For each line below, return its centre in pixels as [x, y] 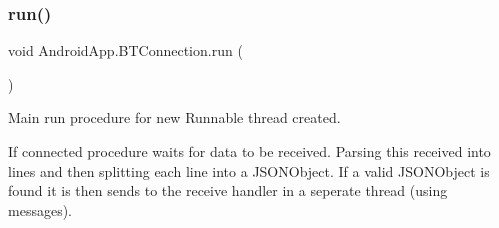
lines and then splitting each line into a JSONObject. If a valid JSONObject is [249, 170]
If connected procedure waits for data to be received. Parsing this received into [249, 151]
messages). [40, 209]
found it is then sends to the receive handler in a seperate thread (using [228, 190]
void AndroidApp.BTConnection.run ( [125, 50]
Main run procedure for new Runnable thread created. [174, 117]
